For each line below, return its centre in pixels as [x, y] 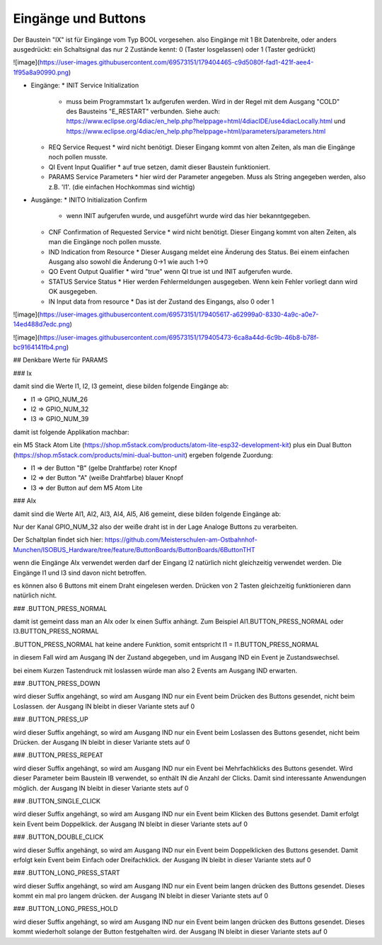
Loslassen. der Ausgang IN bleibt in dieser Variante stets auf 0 [104, 706]
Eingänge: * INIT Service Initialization [85, 86]
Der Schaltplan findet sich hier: [58, 540]
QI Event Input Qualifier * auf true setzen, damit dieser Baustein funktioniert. [159, 167]
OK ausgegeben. [73, 292]
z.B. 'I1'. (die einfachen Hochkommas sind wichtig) [122, 187]
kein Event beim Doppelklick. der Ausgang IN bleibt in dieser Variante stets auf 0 [130, 824]
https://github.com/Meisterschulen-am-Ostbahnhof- [181, 540]
